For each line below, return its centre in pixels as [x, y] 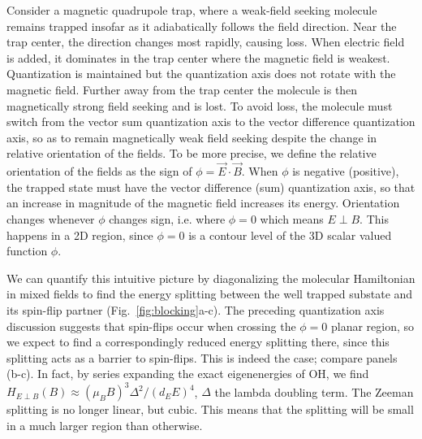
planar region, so [373, 326]
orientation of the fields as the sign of [99, 171]
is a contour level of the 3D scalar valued [290, 235]
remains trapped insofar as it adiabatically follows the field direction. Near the [202, 26]
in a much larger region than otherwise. [105, 425]
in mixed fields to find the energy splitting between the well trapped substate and [210, 294]
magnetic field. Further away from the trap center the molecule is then [182, 89]
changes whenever [51, 218]
